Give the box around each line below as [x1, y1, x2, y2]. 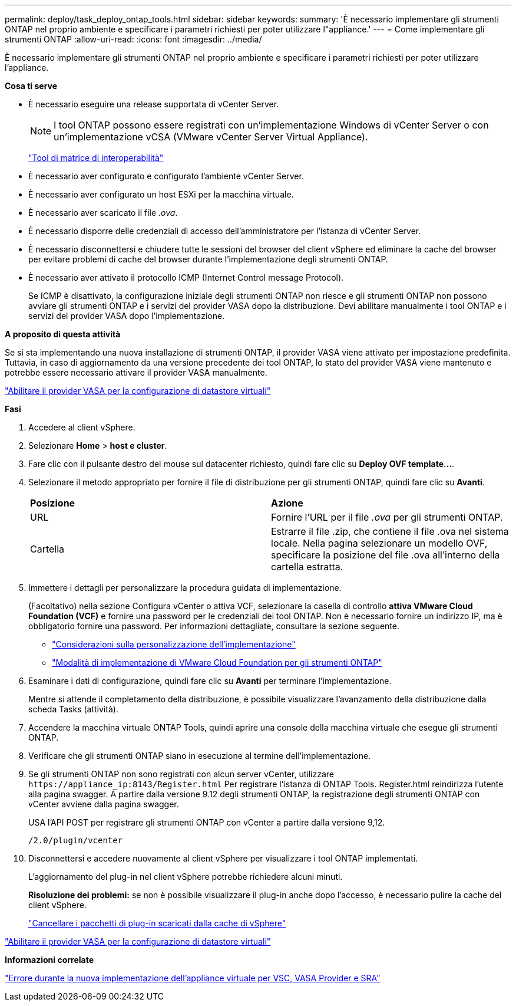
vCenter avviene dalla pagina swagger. [28, 799, 179, 809]
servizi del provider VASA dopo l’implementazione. [28, 311, 225, 321]
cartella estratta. [271, 561, 343, 573]
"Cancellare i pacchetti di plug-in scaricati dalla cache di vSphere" [28, 918, 286, 928]
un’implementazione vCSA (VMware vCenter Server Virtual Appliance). [54, 131, 368, 143]
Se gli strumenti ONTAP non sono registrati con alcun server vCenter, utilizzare [28, 769, 334, 779]
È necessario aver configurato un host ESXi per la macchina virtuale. [28, 189, 294, 199]
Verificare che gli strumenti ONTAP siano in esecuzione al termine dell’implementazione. [28, 751, 371, 761]
